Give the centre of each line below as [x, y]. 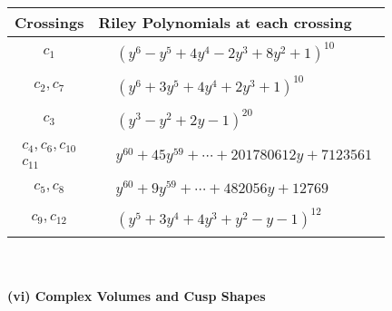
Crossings [49, 22]
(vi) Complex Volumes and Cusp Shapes [137, 296]
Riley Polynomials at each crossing [225, 22]
